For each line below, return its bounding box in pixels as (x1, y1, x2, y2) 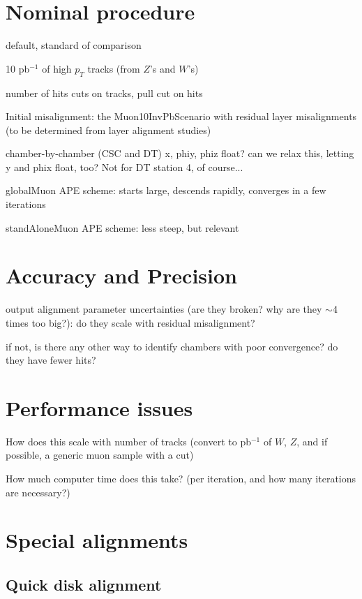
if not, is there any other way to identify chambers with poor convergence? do (6, 339, 338, 353)
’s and (149, 61, 176, 75)
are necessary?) (6, 485, 70, 499)
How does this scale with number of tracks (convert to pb (6, 434, 251, 448)
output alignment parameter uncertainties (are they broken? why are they (6, 302, 322, 316)
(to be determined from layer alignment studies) (6, 122, 211, 137)
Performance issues (6, 393, 193, 422)
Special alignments (6, 526, 188, 554)
